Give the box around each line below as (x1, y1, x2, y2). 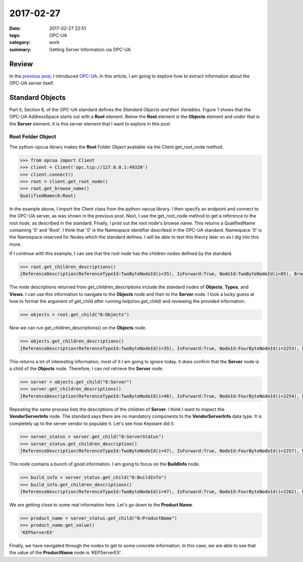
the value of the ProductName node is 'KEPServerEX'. (9, 549, 122, 556)
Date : (9, 25, 21, 31)
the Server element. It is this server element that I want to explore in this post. (9, 120, 172, 126)
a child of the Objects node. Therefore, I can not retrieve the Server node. (9, 365, 164, 371)
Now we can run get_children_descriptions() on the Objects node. (9, 325, 147, 331)
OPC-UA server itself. (9, 80, 55, 86)
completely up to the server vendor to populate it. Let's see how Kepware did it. (9, 420, 175, 426)
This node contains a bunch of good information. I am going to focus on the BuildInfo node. (9, 461, 200, 467)
